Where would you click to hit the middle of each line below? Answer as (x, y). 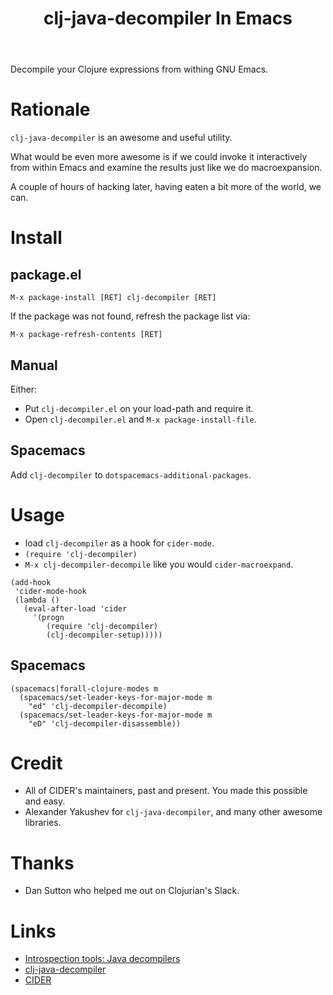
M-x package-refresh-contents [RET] (86, 335)
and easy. (45, 801)
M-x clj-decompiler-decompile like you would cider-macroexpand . (159, 564)
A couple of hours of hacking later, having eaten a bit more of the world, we (166, 187)
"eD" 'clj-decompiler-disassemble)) (105, 723)
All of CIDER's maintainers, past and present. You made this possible (166, 791)
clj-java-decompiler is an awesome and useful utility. (121, 138)
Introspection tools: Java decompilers (102, 959)
